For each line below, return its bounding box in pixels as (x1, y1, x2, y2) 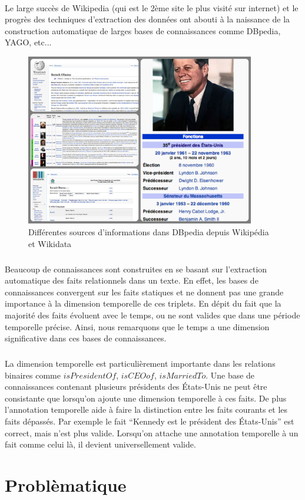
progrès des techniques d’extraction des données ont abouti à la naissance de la (5, 13, 290, 25)
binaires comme (5, 369, 61, 381)
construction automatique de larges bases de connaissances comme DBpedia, (5, 24, 281, 37)
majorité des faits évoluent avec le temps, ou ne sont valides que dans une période (5, 308, 300, 321)
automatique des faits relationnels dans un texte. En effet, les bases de (5, 274, 258, 287)
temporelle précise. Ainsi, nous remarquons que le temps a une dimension (5, 320, 270, 333)
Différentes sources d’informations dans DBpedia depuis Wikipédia (28, 226, 269, 238)
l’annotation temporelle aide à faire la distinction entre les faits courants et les (5, 403, 288, 416)
